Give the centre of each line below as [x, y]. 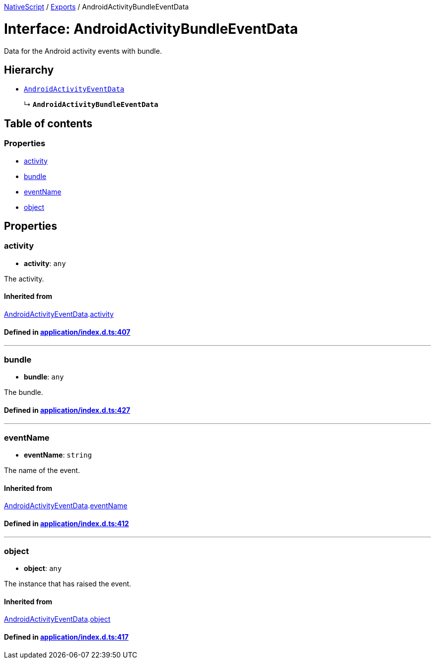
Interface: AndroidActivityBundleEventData [151, 29]
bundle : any [44, 377]
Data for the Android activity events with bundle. [83, 51]
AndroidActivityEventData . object [57, 619]
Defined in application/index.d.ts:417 [66, 637]
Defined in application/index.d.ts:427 [67, 410]
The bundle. [24, 392]
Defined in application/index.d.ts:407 [67, 332]
